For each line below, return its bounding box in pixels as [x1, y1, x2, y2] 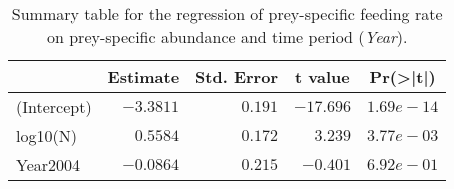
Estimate [107, 65, 180, 88]
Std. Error [195, 65, 278, 88]
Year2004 [16, 153, 81, 176]
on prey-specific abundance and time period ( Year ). [47, 25, 408, 48]
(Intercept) [16, 95, 92, 118]
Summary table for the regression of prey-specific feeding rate [11, 2, 443, 25]
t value [295, 65, 350, 88]
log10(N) [16, 124, 77, 147]
